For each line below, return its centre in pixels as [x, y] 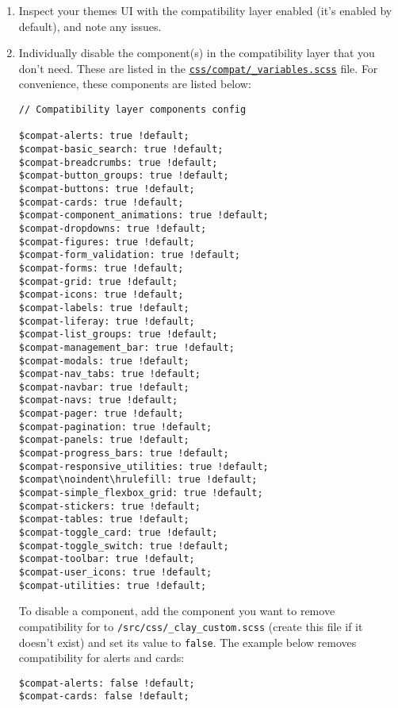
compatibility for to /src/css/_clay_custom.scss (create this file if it [191, 626]
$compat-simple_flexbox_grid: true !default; [141, 493]
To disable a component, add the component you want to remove [177, 611]
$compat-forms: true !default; [101, 268]
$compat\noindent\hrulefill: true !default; [138, 480]
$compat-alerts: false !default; [107, 683]
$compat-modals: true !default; [104, 361]
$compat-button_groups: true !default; [124, 176]
